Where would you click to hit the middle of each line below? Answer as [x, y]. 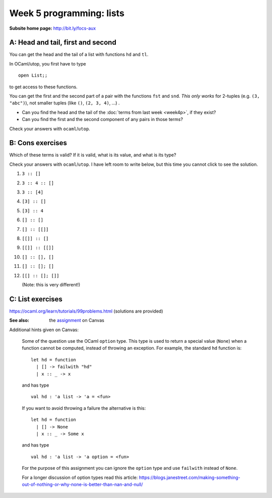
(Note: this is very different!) [51, 284]
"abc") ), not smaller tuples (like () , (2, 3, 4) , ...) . [65, 103]
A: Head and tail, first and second [63, 43]
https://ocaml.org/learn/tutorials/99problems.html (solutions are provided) [86, 311]
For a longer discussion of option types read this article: [80, 477]
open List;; [33, 75]
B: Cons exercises [38, 143]
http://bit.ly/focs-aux [75, 28]
